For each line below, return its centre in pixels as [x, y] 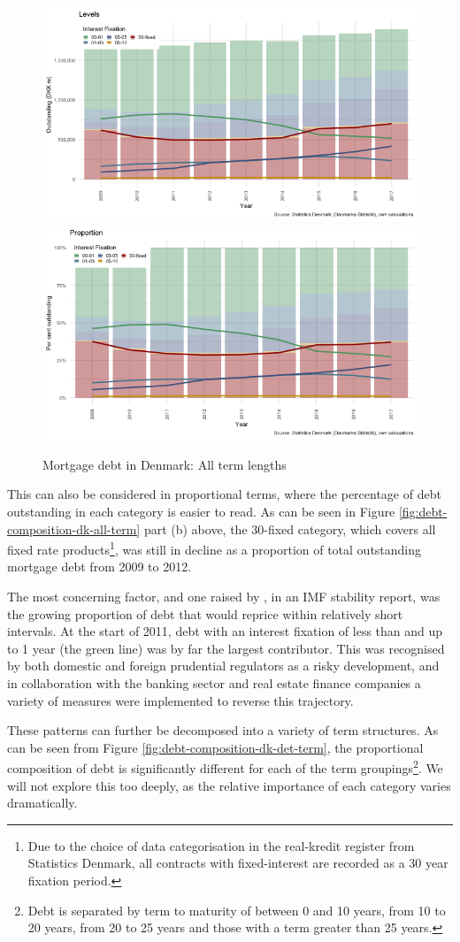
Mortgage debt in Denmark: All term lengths [165, 464]
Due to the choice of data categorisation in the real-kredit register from [221, 845]
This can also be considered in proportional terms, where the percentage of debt [224, 494]
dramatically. [42, 803]
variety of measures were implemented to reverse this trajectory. [180, 700]
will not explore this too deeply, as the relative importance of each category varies [229, 785]
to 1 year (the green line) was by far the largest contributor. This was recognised [226, 648]
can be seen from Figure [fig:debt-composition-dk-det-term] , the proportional [215, 747]
